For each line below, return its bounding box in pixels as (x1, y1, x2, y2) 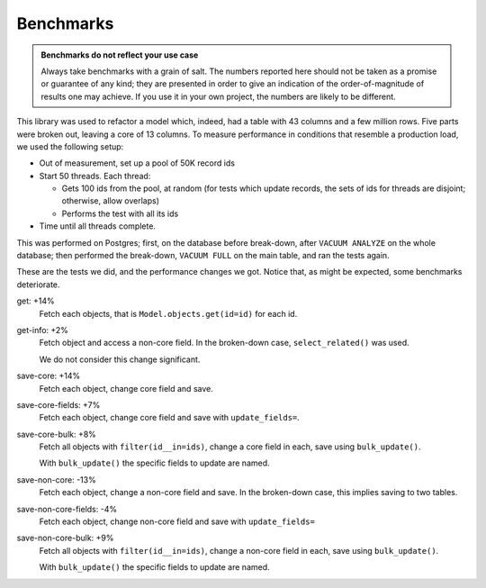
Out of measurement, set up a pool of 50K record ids (39, 158, 236, 168)
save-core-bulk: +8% (16, 429, 96, 439)
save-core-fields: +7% (16, 399, 101, 410)
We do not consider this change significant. (39, 354, 201, 365)
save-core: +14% (16, 370, 81, 382)
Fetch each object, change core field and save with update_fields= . (39, 412, 301, 423)
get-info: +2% (16, 324, 69, 335)
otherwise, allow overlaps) (61, 195, 160, 206)
